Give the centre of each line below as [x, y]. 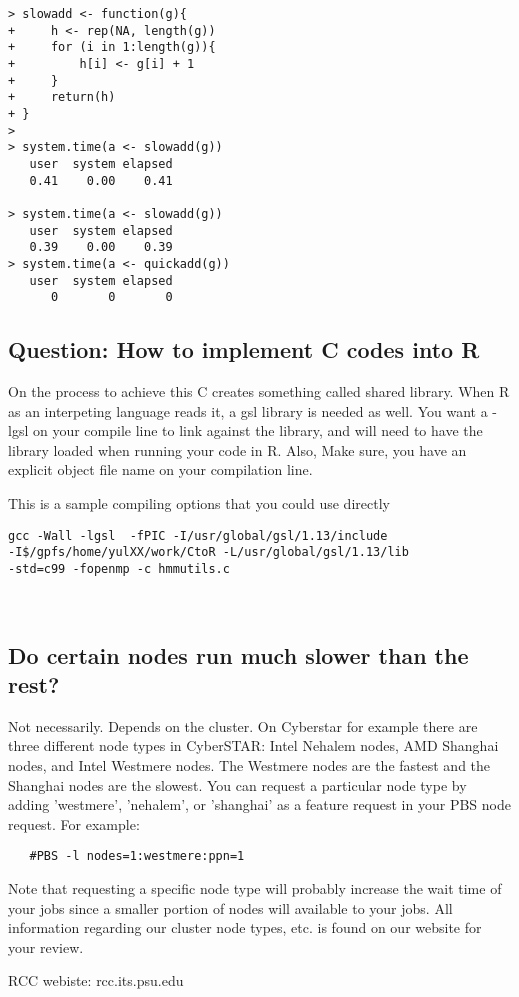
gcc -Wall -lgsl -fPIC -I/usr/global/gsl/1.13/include [198, 535]
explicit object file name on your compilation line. [160, 469]
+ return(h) [62, 97]
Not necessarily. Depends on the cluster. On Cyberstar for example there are [243, 725]
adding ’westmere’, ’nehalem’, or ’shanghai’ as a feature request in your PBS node [259, 804]
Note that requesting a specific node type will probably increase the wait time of [255, 887]
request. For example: [74, 823]
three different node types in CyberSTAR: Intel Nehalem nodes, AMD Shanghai [253, 745]
